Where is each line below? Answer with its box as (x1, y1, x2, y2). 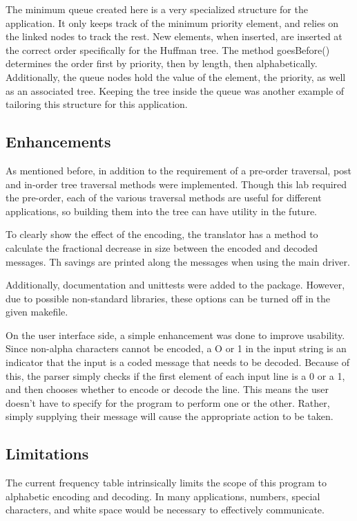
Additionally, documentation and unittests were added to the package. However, (6, 277, 345, 292)
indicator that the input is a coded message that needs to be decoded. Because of (6, 355, 349, 369)
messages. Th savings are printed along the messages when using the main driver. (6, 254, 350, 268)
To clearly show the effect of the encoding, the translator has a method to (6, 227, 318, 241)
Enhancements (6, 131, 111, 152)
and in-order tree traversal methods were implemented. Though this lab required (6, 176, 347, 191)
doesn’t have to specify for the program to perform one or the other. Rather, (6, 395, 330, 410)
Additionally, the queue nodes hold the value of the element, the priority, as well (6, 69, 346, 84)
